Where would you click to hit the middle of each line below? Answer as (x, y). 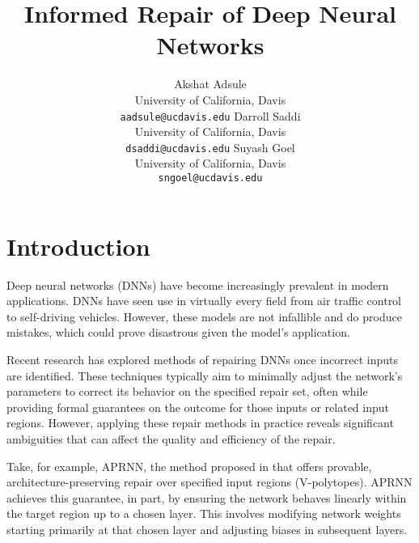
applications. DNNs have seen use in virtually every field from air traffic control (204, 301)
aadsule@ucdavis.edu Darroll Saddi (210, 115)
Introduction (78, 246)
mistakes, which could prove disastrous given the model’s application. (178, 332)
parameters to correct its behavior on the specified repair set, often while (187, 391)
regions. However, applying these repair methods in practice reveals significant (200, 423)
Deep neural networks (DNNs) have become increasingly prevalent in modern (198, 284)
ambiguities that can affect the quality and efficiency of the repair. (171, 438)
